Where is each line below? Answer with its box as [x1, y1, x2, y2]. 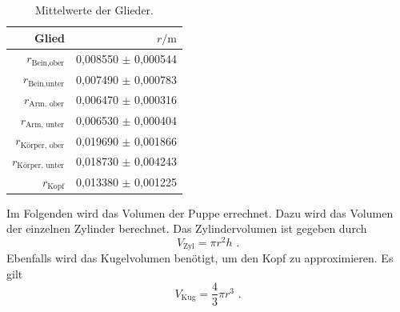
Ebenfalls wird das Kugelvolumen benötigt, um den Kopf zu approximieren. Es [6, 250, 394, 266]
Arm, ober [29, 100, 65, 109]
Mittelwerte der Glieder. [35, 2, 154, 18]
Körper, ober [20, 141, 65, 150]
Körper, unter [17, 162, 65, 170]
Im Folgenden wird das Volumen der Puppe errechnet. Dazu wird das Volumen [6, 204, 394, 221]
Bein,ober [31, 58, 65, 67]
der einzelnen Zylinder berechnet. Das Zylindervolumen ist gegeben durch [6, 220, 367, 237]
